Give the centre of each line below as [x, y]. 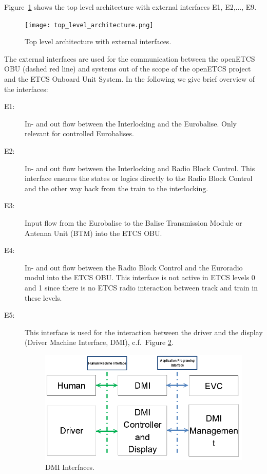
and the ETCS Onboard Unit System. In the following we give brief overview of [130, 79]
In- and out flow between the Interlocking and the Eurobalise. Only [131, 123]
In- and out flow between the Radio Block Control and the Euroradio [134, 267]
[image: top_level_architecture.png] [89, 25]
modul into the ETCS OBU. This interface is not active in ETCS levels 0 [140, 277]
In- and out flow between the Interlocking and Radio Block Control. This [140, 168]
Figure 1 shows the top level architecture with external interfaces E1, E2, [120, 7]
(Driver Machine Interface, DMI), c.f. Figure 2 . [99, 342]
